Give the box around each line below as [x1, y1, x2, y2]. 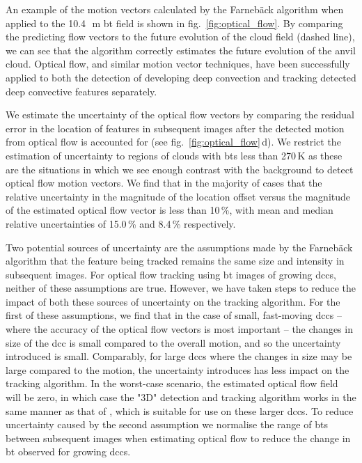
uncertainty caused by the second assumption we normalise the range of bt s [6, 417, 328, 432]
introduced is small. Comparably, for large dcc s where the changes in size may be [6, 349, 352, 363]
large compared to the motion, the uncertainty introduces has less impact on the [6, 362, 349, 377]
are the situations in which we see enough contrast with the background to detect [6, 162, 354, 176]
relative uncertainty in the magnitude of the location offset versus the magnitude [6, 189, 351, 203]
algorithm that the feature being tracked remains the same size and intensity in [6, 253, 345, 268]
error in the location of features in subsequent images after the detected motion [6, 120, 345, 135]
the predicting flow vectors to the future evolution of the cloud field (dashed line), [6, 29, 355, 44]
